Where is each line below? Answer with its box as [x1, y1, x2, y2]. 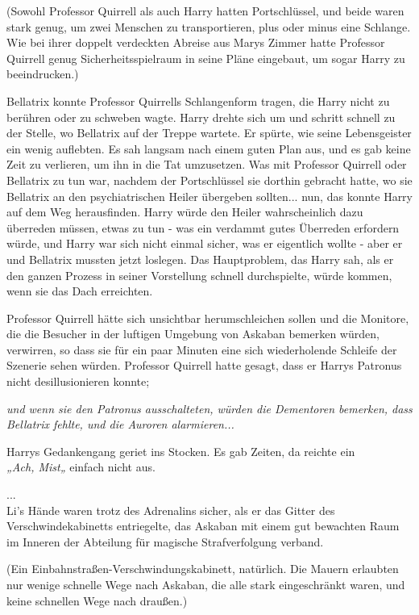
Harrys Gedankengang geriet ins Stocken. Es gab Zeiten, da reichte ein [6, 442, 355, 459]
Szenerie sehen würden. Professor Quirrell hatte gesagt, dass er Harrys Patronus [6, 357, 402, 374]
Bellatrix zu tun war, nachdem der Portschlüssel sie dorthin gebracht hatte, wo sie [6, 171, 413, 188]
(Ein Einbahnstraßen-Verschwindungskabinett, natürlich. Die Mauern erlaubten [6, 560, 399, 577]
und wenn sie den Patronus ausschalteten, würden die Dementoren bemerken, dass [6, 400, 413, 416]
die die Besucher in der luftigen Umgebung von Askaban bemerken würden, [6, 325, 380, 342]
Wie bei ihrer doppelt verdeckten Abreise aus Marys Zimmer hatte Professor [6, 34, 385, 51]
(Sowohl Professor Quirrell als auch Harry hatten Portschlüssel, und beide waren [6, 2, 404, 19]
